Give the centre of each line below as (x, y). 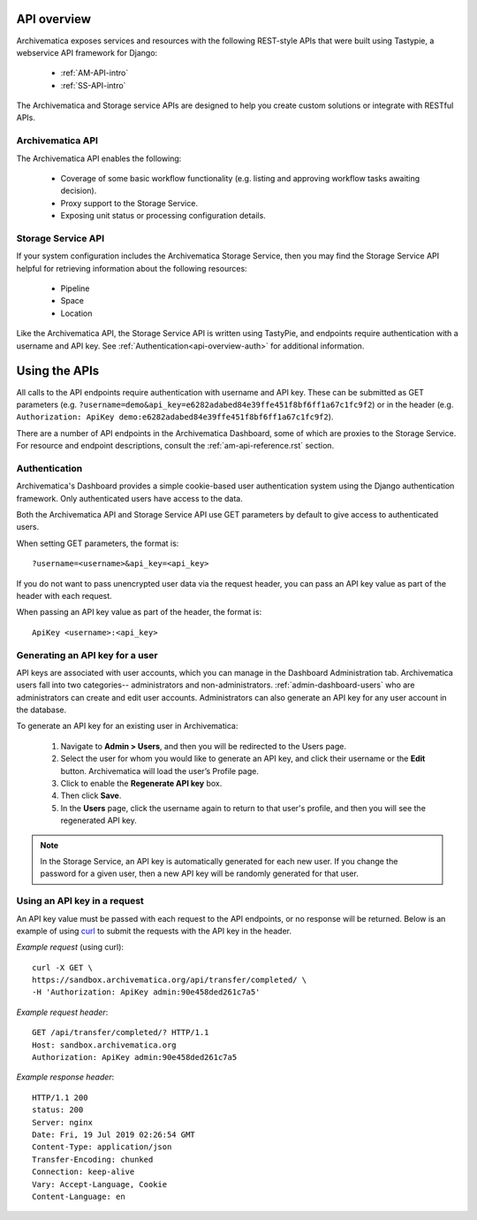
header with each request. (64, 596)
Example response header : (65, 1077)
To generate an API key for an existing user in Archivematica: (127, 726)
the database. (42, 710)
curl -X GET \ (62, 967)
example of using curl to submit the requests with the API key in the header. (154, 931)
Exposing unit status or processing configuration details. (163, 216)
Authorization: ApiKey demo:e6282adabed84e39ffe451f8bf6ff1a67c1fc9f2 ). (175, 417)
